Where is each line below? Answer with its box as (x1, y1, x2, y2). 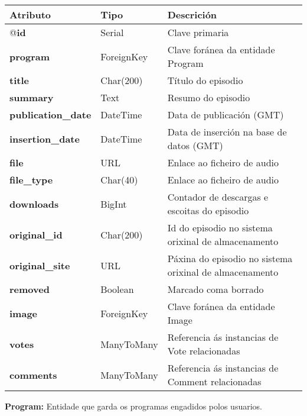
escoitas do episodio (167, 204, 249, 217)
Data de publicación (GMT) (167, 108, 284, 121)
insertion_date (9, 131, 80, 146)
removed (9, 282, 50, 296)
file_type (9, 173, 53, 186)
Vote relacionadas (167, 344, 240, 357)
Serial (100, 25, 124, 39)
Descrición (167, 8, 217, 21)
